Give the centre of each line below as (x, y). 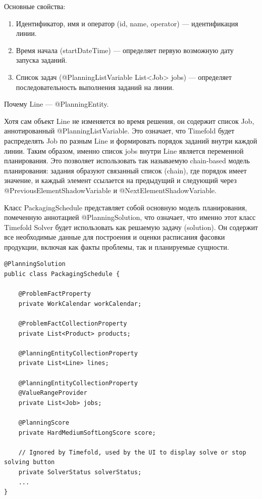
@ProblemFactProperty (55, 294)
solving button (30, 462)
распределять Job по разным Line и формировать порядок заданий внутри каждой (131, 140)
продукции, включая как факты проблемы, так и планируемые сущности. (117, 246)
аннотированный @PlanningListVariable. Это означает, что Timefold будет (119, 131)
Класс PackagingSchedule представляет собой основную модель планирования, (126, 207)
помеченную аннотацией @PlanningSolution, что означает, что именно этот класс (130, 217)
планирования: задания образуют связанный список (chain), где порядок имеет (125, 170)
